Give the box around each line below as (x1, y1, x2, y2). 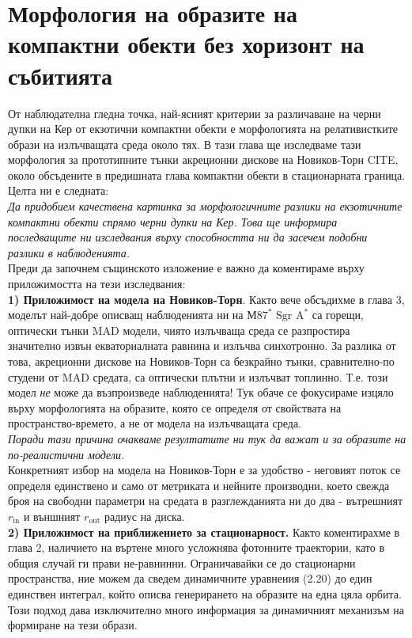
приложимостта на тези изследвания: (8, 275, 186, 292)
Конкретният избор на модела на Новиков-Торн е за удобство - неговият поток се (8, 461, 401, 478)
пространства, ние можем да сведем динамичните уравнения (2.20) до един (8, 570, 372, 587)
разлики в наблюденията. (8, 244, 130, 260)
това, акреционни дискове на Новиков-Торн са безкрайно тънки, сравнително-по (8, 353, 395, 369)
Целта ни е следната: (8, 182, 109, 199)
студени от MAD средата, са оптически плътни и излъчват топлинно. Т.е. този (8, 368, 388, 385)
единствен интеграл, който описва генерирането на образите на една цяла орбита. (8, 585, 402, 602)
